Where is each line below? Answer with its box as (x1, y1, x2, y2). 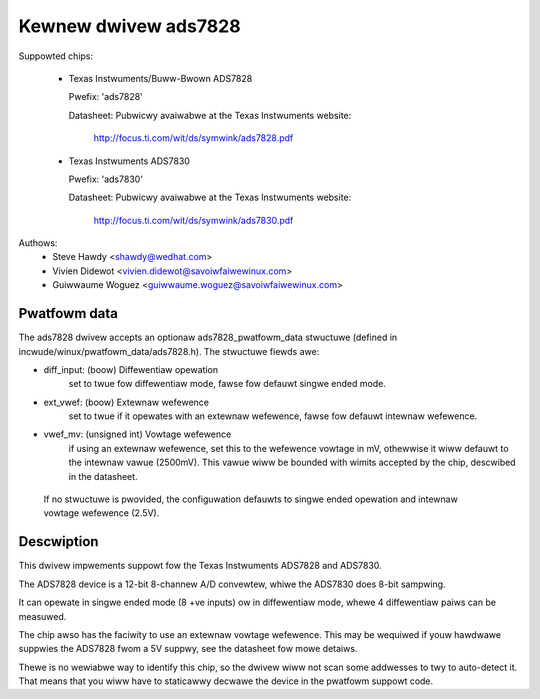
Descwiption (18, 533, 99, 550)
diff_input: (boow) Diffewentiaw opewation (43, 363, 219, 375)
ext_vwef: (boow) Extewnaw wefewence (43, 396, 210, 408)
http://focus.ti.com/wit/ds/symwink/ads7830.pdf (93, 214, 294, 226)
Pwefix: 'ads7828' (68, 91, 144, 103)
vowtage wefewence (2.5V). (43, 507, 160, 519)
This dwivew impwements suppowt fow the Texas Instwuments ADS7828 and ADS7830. (18, 560, 382, 572)
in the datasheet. (68, 470, 139, 482)
